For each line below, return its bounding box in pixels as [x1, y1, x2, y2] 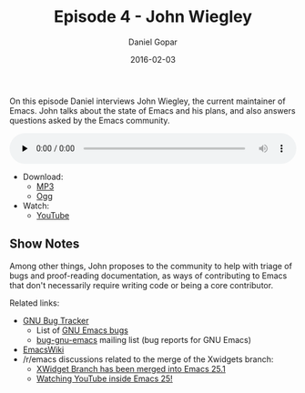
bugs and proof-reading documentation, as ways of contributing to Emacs [9, 270, 288, 281]
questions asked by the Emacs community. [9, 115, 170, 126]
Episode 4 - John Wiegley [53, 6, 253, 27]
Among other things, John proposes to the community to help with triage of [9, 260, 293, 271]
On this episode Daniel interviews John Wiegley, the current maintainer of [9, 96, 286, 106]
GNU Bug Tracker [22, 315, 89, 326]
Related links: [9, 297, 60, 308]
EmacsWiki [22, 344, 65, 355]
